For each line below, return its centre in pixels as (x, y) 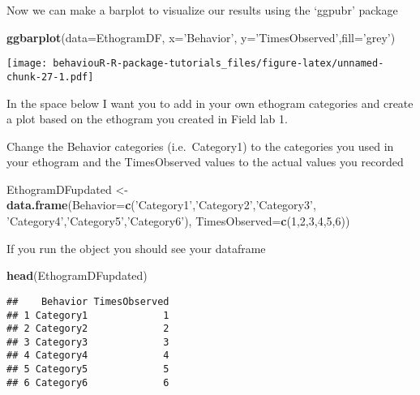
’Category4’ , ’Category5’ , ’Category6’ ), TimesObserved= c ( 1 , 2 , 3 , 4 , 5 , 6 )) (178, 221)
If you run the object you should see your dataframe (136, 248)
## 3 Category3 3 (88, 342)
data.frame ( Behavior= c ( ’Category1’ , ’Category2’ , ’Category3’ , (161, 205)
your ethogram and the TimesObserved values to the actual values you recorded (205, 162)
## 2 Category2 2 (88, 329)
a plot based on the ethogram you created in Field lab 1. (147, 119)
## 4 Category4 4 (88, 356)
